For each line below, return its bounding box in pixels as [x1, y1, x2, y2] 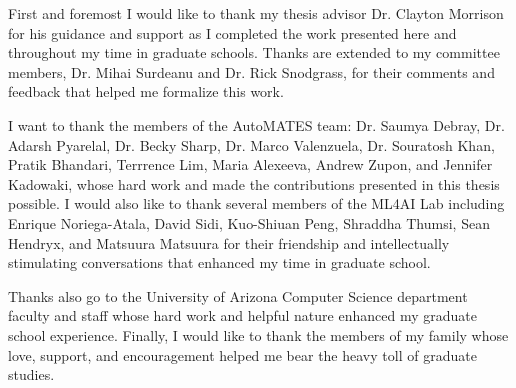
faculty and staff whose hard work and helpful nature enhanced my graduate [8, 305, 477, 326]
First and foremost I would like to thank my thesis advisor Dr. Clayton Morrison [8, 3, 504, 23]
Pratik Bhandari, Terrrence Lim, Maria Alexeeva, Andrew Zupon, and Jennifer [8, 154, 493, 175]
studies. [8, 364, 55, 385]
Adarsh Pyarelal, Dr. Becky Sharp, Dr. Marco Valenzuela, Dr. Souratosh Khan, [8, 134, 495, 155]
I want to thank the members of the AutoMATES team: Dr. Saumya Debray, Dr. [8, 114, 505, 135]
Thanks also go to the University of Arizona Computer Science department [8, 285, 468, 306]
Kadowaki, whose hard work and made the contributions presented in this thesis [8, 173, 500, 194]
